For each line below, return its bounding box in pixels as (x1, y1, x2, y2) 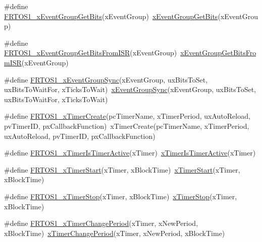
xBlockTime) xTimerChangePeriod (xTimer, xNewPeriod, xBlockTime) (4, 227, 225, 238)
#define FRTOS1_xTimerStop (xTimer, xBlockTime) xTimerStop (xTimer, (4, 191, 237, 201)
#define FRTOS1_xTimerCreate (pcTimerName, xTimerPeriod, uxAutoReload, (4, 111, 250, 121)
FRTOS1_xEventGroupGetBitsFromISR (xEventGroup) (4, 47, 177, 58)
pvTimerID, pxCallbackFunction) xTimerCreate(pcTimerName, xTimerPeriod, (4, 120, 249, 131)
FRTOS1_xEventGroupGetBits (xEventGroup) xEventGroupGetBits (4, 11, 218, 21)
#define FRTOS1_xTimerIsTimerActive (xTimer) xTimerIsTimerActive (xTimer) (4, 147, 256, 158)
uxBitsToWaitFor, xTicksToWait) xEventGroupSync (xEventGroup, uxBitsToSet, (4, 84, 256, 95)
